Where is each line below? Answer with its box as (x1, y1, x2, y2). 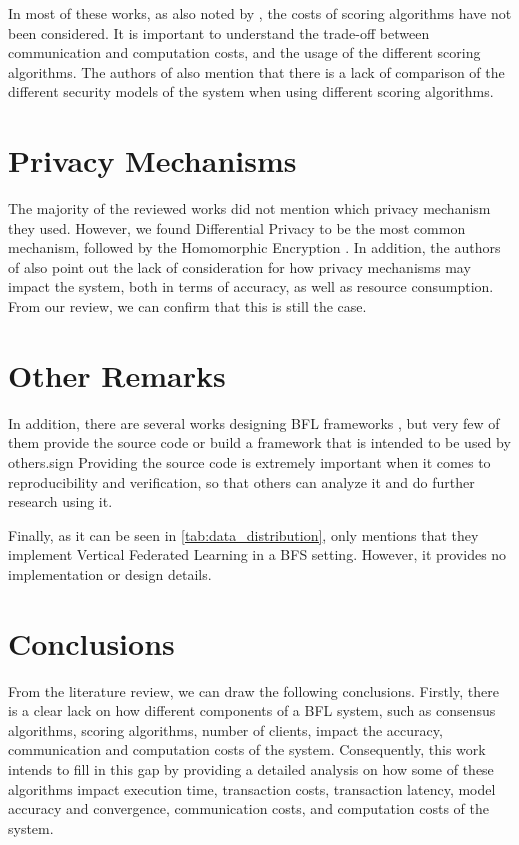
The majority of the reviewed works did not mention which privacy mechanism (8, 198, 491, 219)
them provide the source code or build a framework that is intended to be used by (8, 432, 511, 453)
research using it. (8, 491, 113, 512)
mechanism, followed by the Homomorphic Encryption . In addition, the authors (8, 237, 501, 258)
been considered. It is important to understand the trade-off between (8, 22, 430, 43)
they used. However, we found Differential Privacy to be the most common (8, 217, 466, 238)
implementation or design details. (8, 563, 212, 584)
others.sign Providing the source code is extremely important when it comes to (8, 451, 491, 472)
